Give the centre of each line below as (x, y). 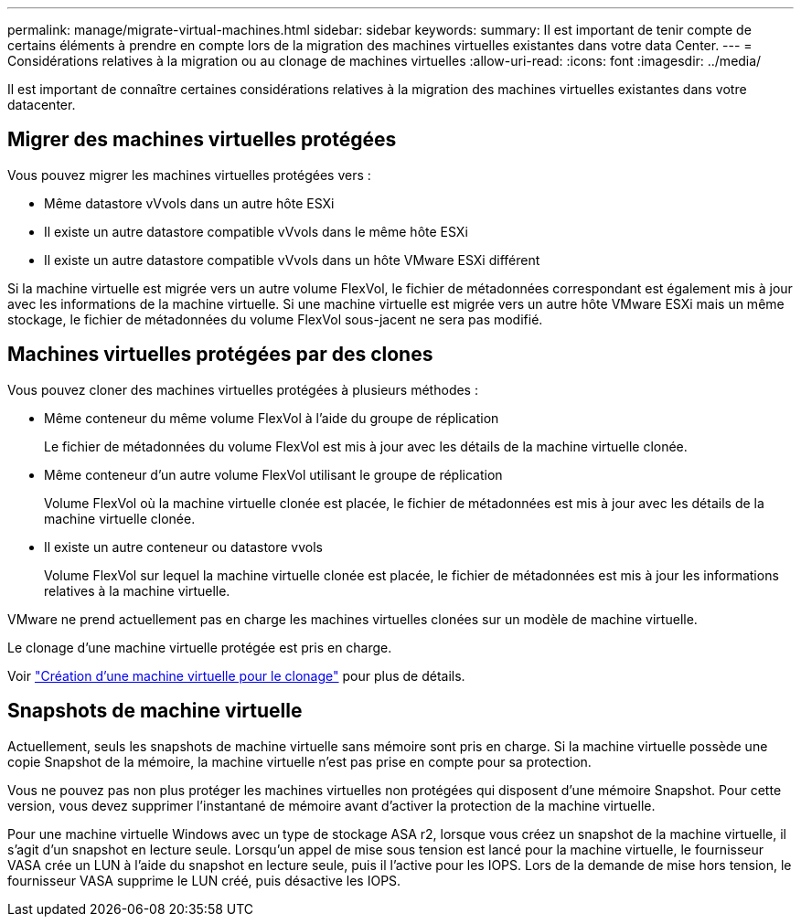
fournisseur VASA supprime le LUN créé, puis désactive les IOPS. (204, 880)
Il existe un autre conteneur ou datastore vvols (183, 547)
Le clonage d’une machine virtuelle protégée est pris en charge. (200, 647)
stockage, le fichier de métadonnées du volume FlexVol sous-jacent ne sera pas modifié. (275, 319)
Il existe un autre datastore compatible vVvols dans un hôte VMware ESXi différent (292, 260)
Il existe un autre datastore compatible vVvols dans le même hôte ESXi (256, 231)
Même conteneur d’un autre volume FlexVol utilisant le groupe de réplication (273, 474)
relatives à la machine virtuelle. (137, 590)
